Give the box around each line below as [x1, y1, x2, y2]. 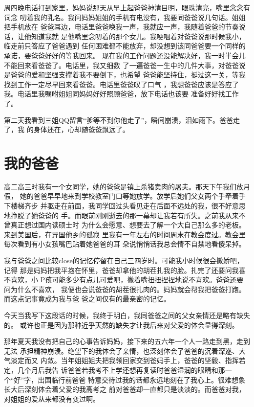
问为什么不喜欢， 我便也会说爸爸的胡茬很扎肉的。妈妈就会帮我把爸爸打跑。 [4, 284, 246, 294]
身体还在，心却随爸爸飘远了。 [33, 124, 129, 135]
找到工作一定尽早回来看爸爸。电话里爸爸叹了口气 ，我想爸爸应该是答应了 [4, 79, 239, 89]
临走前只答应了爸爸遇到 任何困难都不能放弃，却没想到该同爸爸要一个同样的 [4, 41, 246, 51]
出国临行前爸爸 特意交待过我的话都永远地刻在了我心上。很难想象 [38, 374, 245, 384]
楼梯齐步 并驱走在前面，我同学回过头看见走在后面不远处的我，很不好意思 [10, 201, 246, 211]
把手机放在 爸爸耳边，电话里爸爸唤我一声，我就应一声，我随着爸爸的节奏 [4, 22, 239, 32]
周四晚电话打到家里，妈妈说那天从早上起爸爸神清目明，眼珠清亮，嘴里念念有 [4, 2, 250, 12]
